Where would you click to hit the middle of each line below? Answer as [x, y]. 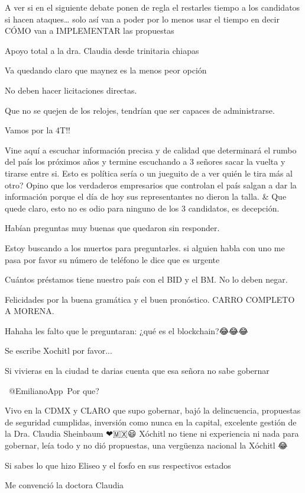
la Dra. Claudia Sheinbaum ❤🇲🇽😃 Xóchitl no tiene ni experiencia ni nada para [152, 433]
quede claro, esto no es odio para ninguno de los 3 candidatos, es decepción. [142, 208]
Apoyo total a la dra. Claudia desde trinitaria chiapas [102, 50]
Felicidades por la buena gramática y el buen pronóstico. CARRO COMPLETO [150, 299]
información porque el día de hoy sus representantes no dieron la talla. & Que [146, 196]
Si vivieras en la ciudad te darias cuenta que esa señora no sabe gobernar [137, 371]
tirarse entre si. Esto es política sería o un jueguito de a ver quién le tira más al [149, 173]
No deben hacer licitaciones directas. [71, 90]
